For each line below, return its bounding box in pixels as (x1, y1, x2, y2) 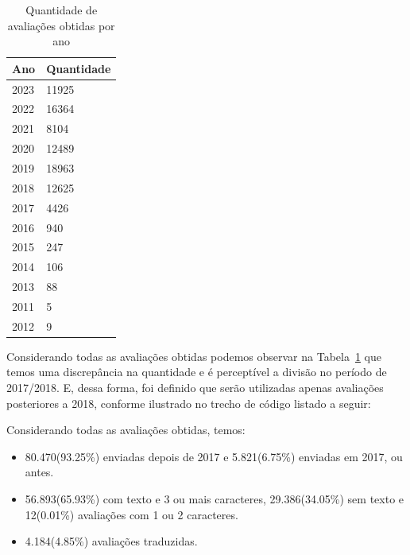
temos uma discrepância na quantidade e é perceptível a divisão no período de (6, 363, 387, 380)
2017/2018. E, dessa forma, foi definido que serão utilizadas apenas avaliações (6, 379, 384, 396)
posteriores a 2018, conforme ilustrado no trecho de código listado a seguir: (6, 394, 371, 411)
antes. (25, 464, 54, 480)
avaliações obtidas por (7, 17, 115, 33)
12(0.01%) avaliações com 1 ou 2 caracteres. (25, 506, 238, 522)
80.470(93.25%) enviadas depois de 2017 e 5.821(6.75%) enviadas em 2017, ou (25, 448, 403, 464)
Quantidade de (25, 2, 98, 17)
